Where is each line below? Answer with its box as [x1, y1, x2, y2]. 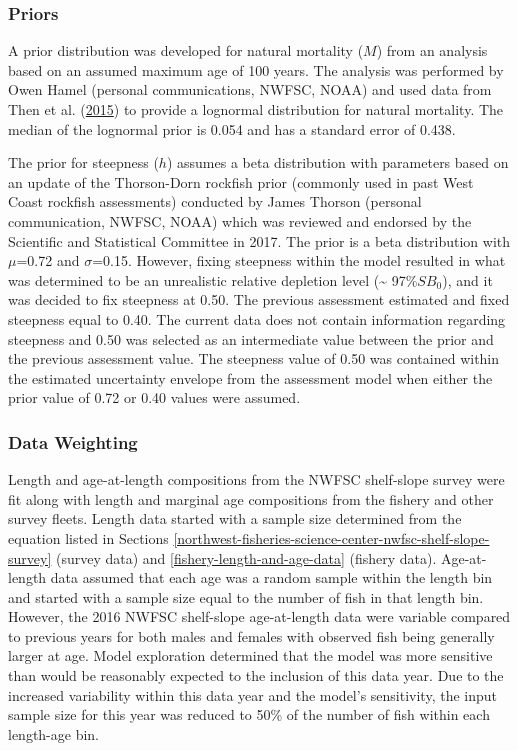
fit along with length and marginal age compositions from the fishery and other [8, 488, 494, 509]
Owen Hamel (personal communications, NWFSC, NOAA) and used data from [8, 79, 492, 100]
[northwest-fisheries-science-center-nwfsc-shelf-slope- [173, 527, 490, 548]
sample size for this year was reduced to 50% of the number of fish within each [8, 704, 490, 725]
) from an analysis [376, 40, 488, 61]
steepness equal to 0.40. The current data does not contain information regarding [8, 308, 506, 329]
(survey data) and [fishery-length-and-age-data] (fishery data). [55, 547, 437, 568]
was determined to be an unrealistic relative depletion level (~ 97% [8, 269, 418, 290]
